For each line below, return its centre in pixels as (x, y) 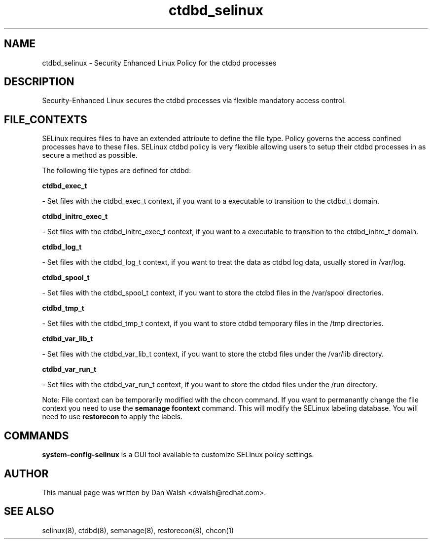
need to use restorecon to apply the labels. (112, 417)
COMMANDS (36, 435)
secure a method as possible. (90, 155)
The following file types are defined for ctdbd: (117, 171)
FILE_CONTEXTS (46, 119)
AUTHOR (26, 473)
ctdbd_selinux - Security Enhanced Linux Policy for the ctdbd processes (159, 63)
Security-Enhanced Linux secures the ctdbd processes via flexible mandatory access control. (194, 101)
